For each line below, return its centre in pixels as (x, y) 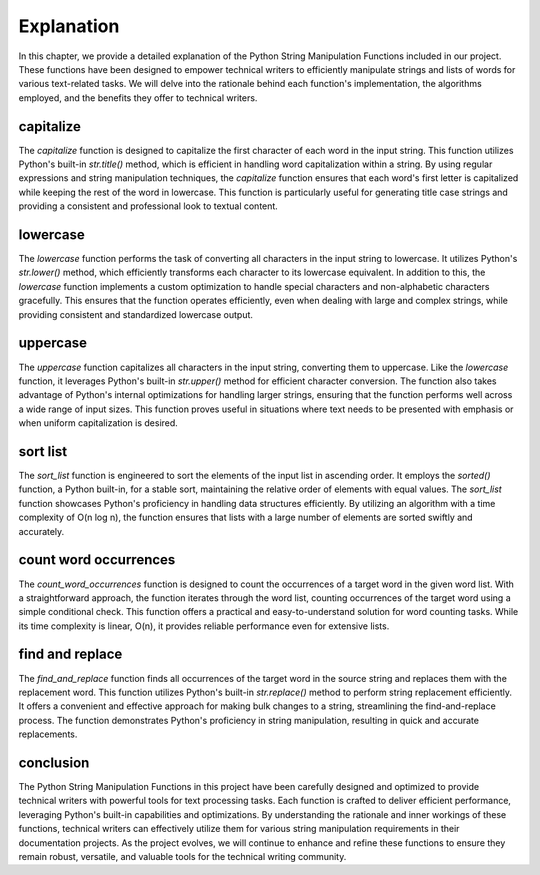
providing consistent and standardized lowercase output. (136, 314)
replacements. (48, 734)
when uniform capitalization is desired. (98, 423)
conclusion (54, 762)
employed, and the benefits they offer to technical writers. (138, 97)
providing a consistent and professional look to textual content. (148, 206)
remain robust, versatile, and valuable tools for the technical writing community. (182, 856)
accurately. (41, 531)
